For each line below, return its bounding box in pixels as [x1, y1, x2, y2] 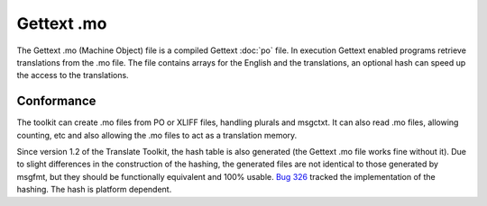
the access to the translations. [16, 70, 130, 81]
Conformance [16, 94, 96, 109]
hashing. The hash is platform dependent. [16, 184, 172, 195]
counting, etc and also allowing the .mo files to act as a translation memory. [16, 130, 298, 140]
